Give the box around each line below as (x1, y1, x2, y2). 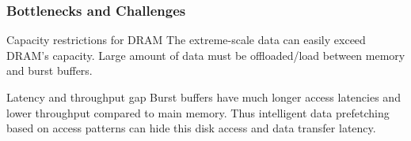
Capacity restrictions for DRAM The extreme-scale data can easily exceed (6, 32, 366, 48)
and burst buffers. (6, 62, 93, 79)
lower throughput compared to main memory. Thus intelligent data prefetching (6, 104, 390, 121)
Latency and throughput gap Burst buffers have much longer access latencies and (6, 89, 401, 105)
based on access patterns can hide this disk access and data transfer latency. (6, 120, 376, 136)
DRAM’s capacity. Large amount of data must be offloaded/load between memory (6, 46, 405, 63)
